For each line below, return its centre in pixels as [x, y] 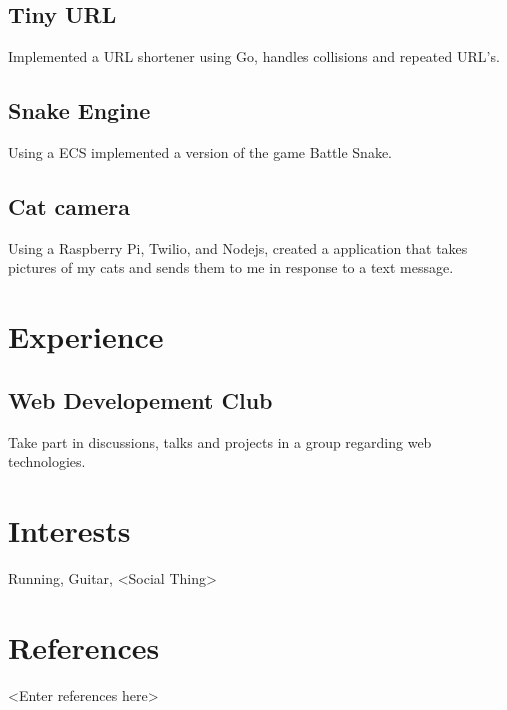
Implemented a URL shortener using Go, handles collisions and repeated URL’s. [254, 56]
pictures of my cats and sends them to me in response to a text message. [231, 267]
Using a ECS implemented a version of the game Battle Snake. [200, 152]
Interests [69, 529]
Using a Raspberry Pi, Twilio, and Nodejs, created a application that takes [238, 247]
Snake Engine [79, 110]
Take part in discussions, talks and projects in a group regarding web [220, 441]
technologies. [47, 461]
